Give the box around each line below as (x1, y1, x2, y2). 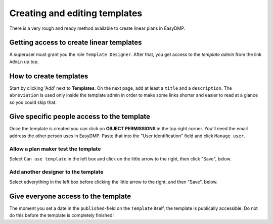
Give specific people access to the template (9, 113, 151, 121)
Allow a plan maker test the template (9, 145, 101, 152)
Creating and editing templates (9, 8, 143, 19)
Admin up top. (9, 59, 39, 65)
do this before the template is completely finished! (9, 212, 114, 218)
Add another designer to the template (9, 168, 104, 175)
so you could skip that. (9, 99, 57, 105)
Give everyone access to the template (9, 192, 131, 200)
